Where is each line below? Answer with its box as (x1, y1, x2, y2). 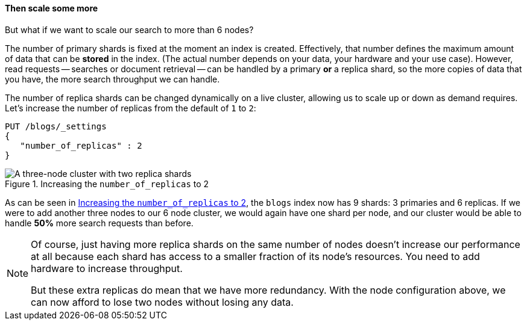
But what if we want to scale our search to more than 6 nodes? (5, 24, 254, 35)
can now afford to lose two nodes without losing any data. (31, 296, 294, 308)
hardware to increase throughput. (31, 262, 183, 274)
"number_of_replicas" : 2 (20, 140, 142, 150)
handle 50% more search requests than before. (5, 217, 194, 228)
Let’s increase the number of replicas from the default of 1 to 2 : (5, 102, 256, 113)
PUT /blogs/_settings (5, 121, 107, 131)
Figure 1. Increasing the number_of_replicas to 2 (5, 178, 209, 189)
